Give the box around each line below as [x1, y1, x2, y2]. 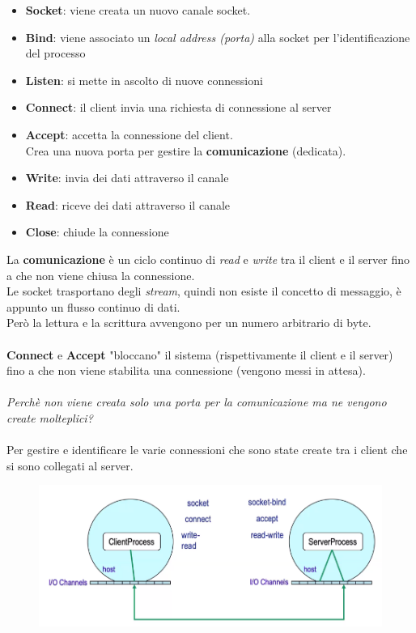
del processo [25, 45, 86, 62]
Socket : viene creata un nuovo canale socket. [25, 2, 251, 18]
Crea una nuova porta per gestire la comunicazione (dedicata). [25, 142, 346, 159]
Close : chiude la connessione [25, 223, 169, 240]
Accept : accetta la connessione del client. [25, 125, 233, 142]
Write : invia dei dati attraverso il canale [25, 169, 229, 186]
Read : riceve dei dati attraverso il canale [25, 196, 231, 213]
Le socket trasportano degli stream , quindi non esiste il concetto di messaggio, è [6, 283, 401, 300]
